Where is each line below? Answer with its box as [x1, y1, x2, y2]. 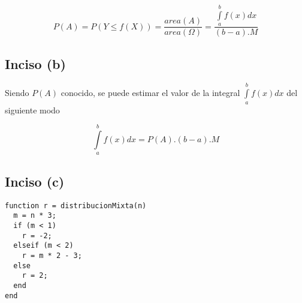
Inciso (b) [5, 54, 66, 73]
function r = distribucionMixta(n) [5, 201, 147, 210]
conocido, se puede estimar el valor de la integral [61, 86, 240, 99]
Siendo [5, 86, 29, 99]
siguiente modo [5, 103, 60, 116]
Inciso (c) [5, 172, 65, 190]
